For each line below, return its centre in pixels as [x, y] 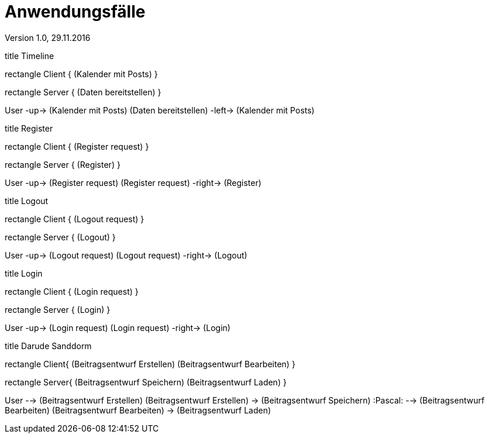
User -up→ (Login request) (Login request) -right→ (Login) [118, 327]
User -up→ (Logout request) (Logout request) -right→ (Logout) [126, 255]
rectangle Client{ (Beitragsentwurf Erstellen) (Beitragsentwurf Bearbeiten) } [150, 364]
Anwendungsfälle [75, 12]
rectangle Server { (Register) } [63, 164]
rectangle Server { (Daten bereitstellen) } [83, 92]
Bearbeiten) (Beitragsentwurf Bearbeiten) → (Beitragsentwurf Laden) [138, 410]
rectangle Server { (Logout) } [60, 237]
